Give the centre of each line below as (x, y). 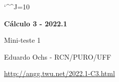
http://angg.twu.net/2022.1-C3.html (59, 73)
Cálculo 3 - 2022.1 (36, 23)
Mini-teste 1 (22, 40)
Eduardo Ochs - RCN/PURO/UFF (58, 56)
